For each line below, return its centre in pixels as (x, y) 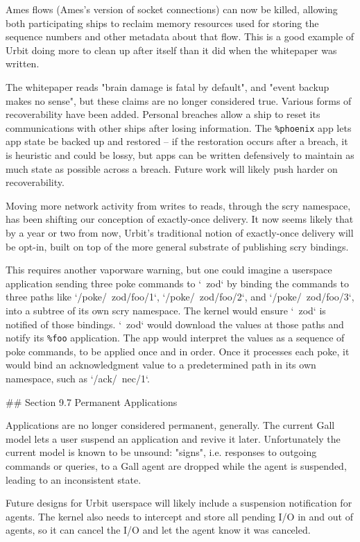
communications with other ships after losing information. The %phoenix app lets (179, 127)
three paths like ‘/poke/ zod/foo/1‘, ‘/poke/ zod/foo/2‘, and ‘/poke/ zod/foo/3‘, (180, 297)
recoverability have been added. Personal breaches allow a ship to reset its (163, 114)
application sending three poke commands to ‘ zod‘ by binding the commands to (177, 283)
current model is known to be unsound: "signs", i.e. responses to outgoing (161, 452)
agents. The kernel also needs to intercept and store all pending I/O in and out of (179, 516)
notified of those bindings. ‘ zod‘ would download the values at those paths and (175, 324)
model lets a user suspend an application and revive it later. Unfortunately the (173, 438)
